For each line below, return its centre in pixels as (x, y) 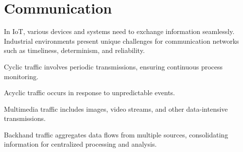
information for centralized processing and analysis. (80, 144)
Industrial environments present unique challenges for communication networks (121, 41)
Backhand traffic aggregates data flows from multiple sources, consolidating (116, 134)
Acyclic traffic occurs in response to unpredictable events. (89, 93)
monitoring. (21, 76)
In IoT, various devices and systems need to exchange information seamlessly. (119, 31)
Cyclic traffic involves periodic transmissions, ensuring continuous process (113, 66)
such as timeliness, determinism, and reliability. (74, 50)
